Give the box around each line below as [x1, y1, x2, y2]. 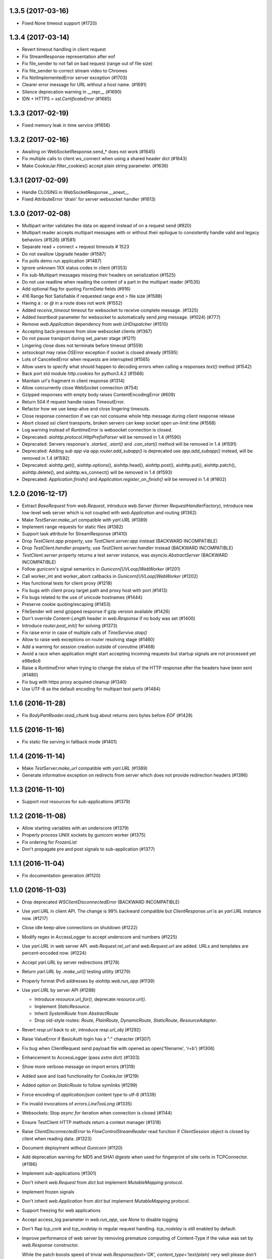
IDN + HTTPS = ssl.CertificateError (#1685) [22, 96, 112, 102]
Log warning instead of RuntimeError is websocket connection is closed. [22, 427, 173, 433]
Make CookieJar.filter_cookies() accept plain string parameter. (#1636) [22, 163, 169, 169]
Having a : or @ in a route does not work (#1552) [22, 300, 123, 306]
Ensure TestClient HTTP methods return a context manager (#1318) [22, 1119, 161, 1125]
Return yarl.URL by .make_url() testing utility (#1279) [22, 968, 131, 974]
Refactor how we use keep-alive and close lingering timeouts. [22, 406, 151, 412]
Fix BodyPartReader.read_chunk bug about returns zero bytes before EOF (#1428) [22, 712, 193, 718]
